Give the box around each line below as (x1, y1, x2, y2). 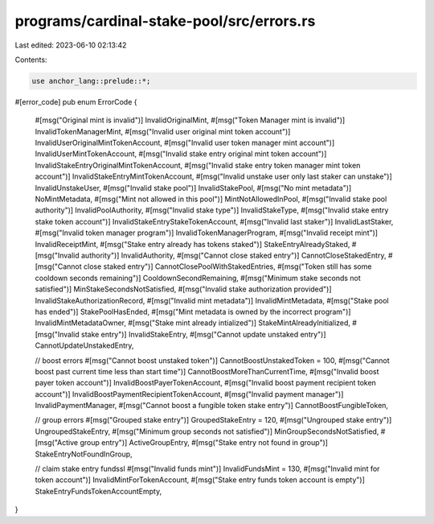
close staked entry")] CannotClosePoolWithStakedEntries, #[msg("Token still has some (83, 262, 372, 271)
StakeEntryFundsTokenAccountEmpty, (35, 486, 162, 496)
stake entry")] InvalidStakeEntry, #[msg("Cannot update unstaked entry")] (80, 329, 326, 339)
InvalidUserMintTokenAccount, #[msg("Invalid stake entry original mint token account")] (35, 149, 327, 159)
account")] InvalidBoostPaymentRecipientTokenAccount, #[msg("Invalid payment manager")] (35, 389, 344, 398)
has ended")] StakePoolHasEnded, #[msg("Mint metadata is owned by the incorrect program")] (35, 307, 351, 316)
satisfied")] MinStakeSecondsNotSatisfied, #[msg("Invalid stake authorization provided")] (35, 284, 333, 294)
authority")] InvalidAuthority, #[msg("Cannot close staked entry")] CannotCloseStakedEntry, (80, 250, 387, 260)
